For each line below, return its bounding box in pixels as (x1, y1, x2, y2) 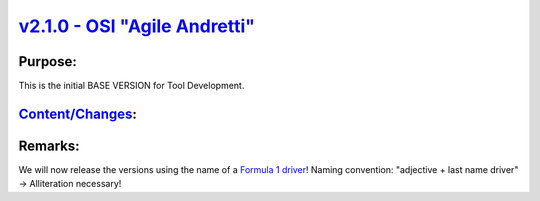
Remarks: (18, 137, 80, 154)
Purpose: (18, 53, 77, 70)
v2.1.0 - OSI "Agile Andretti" (18, 15, 255, 37)
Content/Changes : (18, 105, 137, 122)
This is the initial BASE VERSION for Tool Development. (18, 80, 245, 92)
